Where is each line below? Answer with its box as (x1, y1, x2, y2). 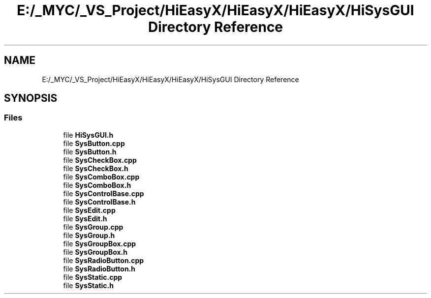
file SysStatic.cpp (63, 272, 123, 281)
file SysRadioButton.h (63, 264, 135, 273)
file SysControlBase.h (63, 197, 136, 206)
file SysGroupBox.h (63, 247, 127, 256)
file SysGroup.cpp (63, 222, 123, 231)
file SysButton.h (63, 147, 117, 156)
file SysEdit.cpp (63, 206, 116, 214)
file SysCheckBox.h (63, 164, 128, 173)
